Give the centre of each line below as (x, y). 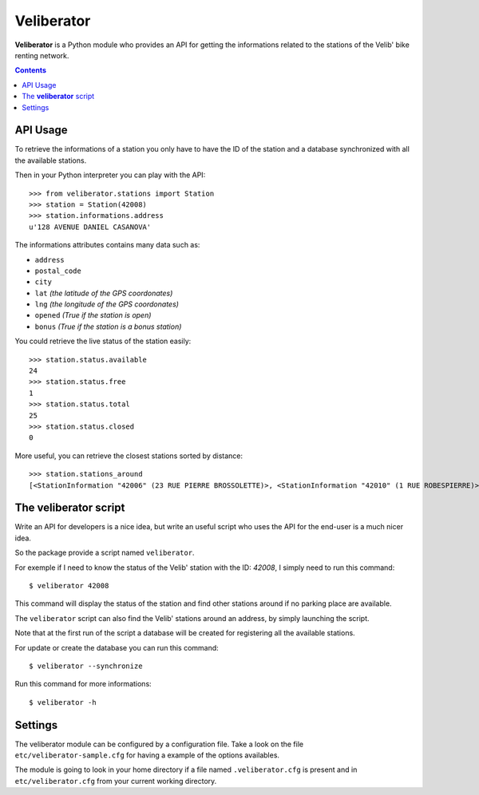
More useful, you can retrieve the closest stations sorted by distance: (129, 456)
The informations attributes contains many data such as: (107, 245)
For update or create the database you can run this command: (117, 647)
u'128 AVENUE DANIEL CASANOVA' (90, 227)
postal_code (58, 271)
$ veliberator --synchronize (86, 666)
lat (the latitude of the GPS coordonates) (104, 293)
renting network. (42, 55)
